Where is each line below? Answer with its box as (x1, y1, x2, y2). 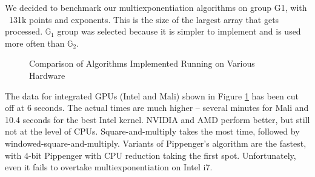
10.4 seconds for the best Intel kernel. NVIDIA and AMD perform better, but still (5, 113, 310, 125)
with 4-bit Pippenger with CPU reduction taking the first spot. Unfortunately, (5, 149, 296, 161)
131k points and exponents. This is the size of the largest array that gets (8, 13, 279, 25)
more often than (5, 36, 65, 49)
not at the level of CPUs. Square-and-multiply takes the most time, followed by (5, 125, 300, 138)
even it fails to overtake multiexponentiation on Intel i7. (5, 161, 213, 173)
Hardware (29, 68, 65, 81)
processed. (5, 25, 43, 38)
